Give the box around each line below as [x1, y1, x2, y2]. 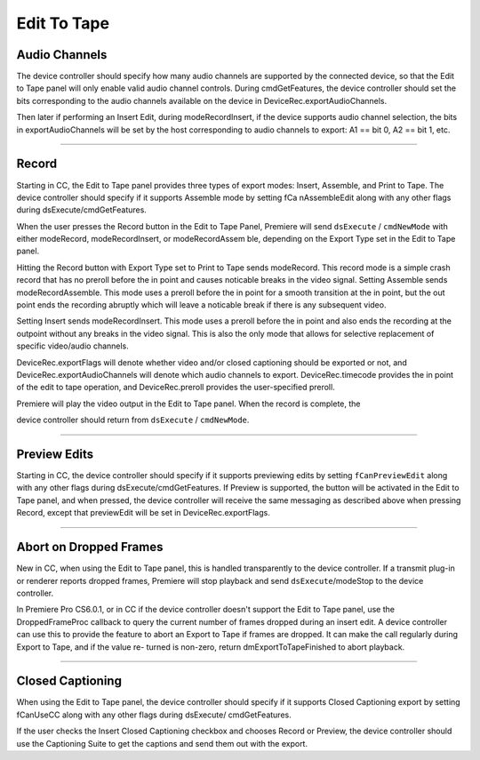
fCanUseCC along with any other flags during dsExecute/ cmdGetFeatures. [16, 709, 292, 720]
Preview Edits [16, 446, 94, 461]
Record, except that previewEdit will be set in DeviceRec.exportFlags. [16, 508, 270, 518]
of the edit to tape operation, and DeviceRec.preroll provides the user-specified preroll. [16, 382, 335, 393]
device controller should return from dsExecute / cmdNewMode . [16, 414, 250, 426]
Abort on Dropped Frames [16, 540, 164, 555]
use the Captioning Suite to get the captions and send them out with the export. [16, 738, 308, 748]
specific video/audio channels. [16, 340, 129, 351]
